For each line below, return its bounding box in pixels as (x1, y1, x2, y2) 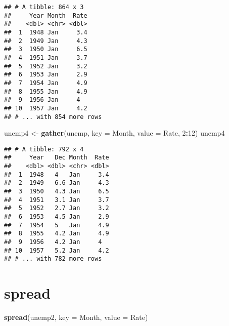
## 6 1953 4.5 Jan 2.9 (4, 213, 109, 221)
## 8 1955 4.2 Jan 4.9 (4, 230, 109, 237)
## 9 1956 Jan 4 (4, 96, 80, 104)
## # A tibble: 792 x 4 (4, 145, 84, 153)
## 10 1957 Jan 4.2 (4, 104, 87, 112)
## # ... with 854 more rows (4, 113, 102, 120)
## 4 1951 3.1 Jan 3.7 (4, 196, 109, 203)
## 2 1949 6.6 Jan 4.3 (4, 179, 109, 187)
